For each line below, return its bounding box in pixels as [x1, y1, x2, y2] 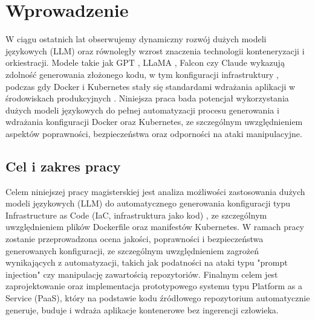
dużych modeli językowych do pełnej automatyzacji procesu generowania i [5, 103, 279, 116]
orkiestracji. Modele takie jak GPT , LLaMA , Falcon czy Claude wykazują [5, 56, 285, 69]
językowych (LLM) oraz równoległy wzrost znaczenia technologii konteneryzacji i [5, 44, 305, 57]
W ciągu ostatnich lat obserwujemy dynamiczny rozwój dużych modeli [5, 33, 267, 45]
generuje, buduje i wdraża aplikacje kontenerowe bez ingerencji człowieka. [5, 303, 279, 316]
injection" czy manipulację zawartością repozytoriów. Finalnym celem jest [5, 267, 278, 280]
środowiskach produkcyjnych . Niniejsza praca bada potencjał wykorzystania [5, 92, 289, 104]
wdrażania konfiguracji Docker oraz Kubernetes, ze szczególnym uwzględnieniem [5, 115, 303, 128]
